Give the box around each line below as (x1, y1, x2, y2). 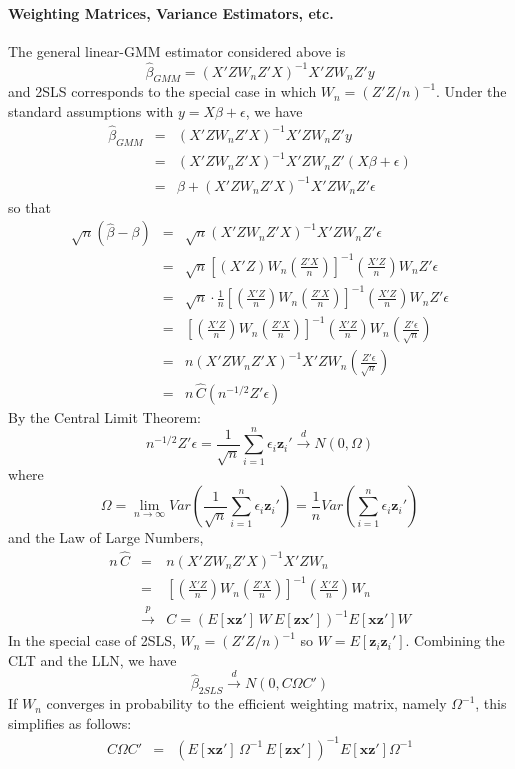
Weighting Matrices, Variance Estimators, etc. (8, 2, 334, 23)
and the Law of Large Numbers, (8, 527, 204, 548)
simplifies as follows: (8, 712, 132, 733)
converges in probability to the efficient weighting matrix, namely (46, 693, 447, 714)
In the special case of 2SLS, (8, 630, 176, 651)
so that (8, 196, 51, 217)
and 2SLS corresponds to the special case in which (8, 81, 317, 102)
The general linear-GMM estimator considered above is (8, 40, 346, 61)
